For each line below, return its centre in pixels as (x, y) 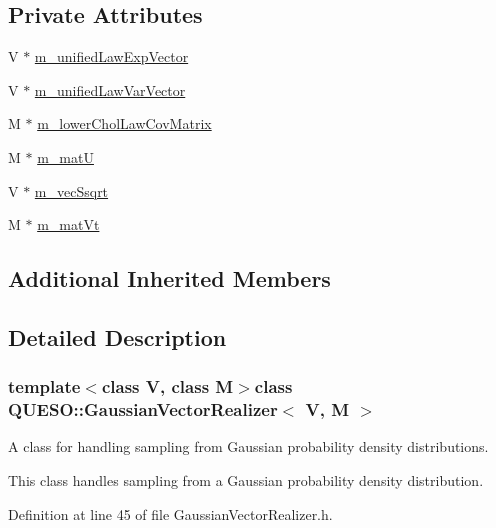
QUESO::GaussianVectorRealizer (143, 409)
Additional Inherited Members (169, 278)
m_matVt (68, 224)
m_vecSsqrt (71, 190)
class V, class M (167, 386)
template (44, 386)
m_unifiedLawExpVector (111, 56)
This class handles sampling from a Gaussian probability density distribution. (246, 480)
